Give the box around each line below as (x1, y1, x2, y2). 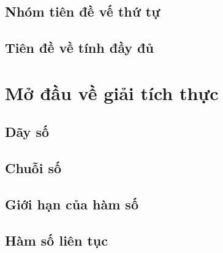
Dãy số (5, 122, 49, 141)
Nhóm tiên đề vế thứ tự (5, 2, 161, 21)
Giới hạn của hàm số (5, 194, 138, 213)
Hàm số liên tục (5, 230, 108, 249)
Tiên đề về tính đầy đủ (5, 38, 154, 57)
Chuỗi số (5, 158, 62, 177)
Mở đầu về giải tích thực (5, 80, 219, 105)
